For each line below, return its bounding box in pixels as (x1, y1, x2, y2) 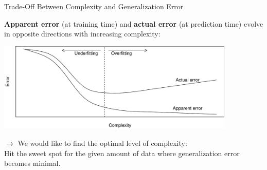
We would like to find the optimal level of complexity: (17, 138, 187, 148)
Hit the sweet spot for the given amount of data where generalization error (4, 147, 240, 158)
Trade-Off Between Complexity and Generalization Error (4, 1, 184, 11)
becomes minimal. (4, 158, 61, 168)
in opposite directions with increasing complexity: (4, 28, 161, 39)
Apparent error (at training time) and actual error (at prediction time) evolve (4, 18, 263, 29)
